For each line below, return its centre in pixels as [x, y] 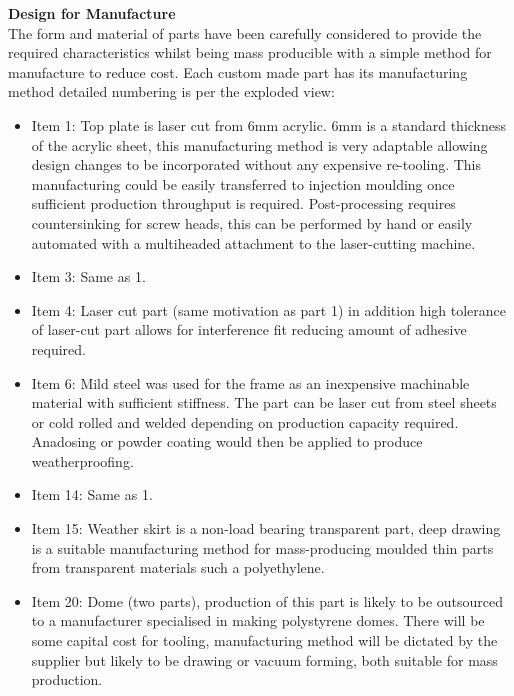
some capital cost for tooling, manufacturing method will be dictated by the [264, 640]
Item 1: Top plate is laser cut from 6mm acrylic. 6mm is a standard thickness [269, 124]
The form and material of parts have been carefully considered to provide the [245, 32]
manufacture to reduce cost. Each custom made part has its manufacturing [238, 71]
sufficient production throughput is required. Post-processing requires [243, 203]
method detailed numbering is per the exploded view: [171, 91]
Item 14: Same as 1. [92, 494]
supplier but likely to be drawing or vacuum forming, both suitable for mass [264, 659]
